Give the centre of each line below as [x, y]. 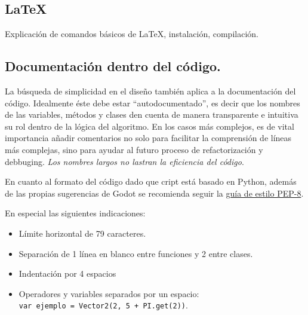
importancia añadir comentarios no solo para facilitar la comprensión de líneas [148, 138]
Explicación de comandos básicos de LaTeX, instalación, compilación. [132, 34]
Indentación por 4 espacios [67, 273]
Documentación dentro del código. [113, 66]
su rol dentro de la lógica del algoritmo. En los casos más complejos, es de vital [150, 126]
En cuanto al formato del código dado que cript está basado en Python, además [151, 181]
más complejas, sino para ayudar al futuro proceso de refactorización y [134, 149]
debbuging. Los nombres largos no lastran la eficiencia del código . [124, 161]
